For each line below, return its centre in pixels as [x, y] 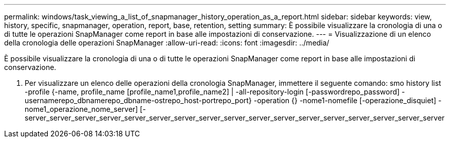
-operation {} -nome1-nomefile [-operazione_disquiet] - [348, 100]
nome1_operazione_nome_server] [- [85, 109]
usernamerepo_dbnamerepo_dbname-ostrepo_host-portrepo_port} [138, 100]
